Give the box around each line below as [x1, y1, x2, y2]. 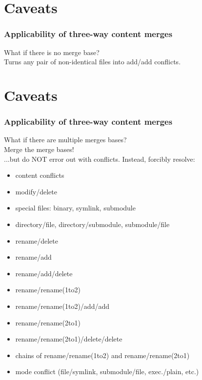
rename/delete [15, 235, 58, 246]
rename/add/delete [15, 268, 73, 278]
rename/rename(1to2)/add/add [15, 301, 110, 311]
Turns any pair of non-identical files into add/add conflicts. [4, 57, 181, 67]
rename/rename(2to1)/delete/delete [15, 334, 122, 344]
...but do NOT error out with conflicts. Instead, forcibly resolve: [4, 153, 195, 164]
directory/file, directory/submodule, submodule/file [15, 219, 170, 229]
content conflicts [15, 170, 64, 180]
